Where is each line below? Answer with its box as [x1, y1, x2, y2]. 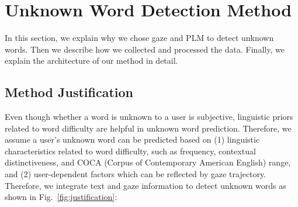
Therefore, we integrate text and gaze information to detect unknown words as [5, 179, 286, 191]
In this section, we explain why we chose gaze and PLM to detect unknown [5, 32, 274, 44]
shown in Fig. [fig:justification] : [5, 191, 117, 203]
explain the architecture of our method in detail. [5, 54, 178, 67]
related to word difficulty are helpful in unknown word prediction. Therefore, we [5, 122, 292, 134]
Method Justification [5, 83, 133, 101]
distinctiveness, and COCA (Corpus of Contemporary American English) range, [5, 156, 291, 168]
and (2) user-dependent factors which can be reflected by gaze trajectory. [5, 168, 266, 180]
